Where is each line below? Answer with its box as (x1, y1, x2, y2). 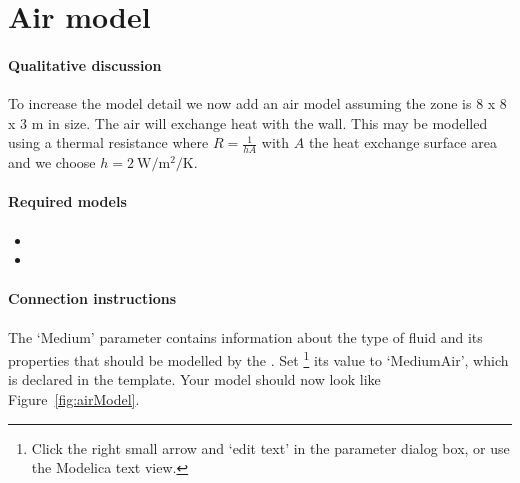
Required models (8, 191, 127, 212)
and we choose (8, 152, 96, 173)
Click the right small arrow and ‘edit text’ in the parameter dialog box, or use (31, 437, 510, 458)
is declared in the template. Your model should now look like (8, 369, 381, 390)
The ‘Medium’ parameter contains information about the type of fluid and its (8, 326, 483, 347)
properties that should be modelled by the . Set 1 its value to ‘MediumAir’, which (8, 347, 509, 370)
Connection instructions (8, 288, 177, 309)
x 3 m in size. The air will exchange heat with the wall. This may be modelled (8, 112, 488, 133)
